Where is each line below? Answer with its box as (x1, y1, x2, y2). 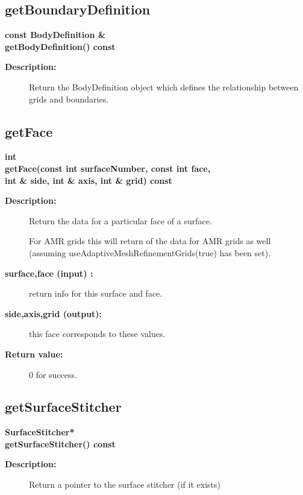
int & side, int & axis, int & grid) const (5, 174, 172, 186)
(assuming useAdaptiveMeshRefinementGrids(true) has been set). (29, 246, 271, 259)
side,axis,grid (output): (5, 307, 102, 320)
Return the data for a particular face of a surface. (29, 214, 212, 227)
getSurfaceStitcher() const (5, 437, 116, 450)
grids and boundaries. (29, 92, 109, 105)
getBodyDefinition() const (5, 40, 116, 52)
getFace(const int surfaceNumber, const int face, (5, 162, 211, 174)
